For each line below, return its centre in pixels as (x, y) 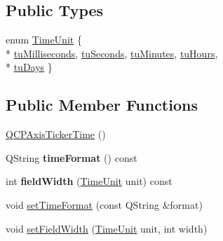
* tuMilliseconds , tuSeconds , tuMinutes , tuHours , (112, 53)
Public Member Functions (102, 105)
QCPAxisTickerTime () (56, 134)
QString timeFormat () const (72, 157)
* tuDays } (29, 67)
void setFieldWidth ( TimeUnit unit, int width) (107, 228)
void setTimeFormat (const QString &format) (104, 204)
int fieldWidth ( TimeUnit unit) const (89, 181)
